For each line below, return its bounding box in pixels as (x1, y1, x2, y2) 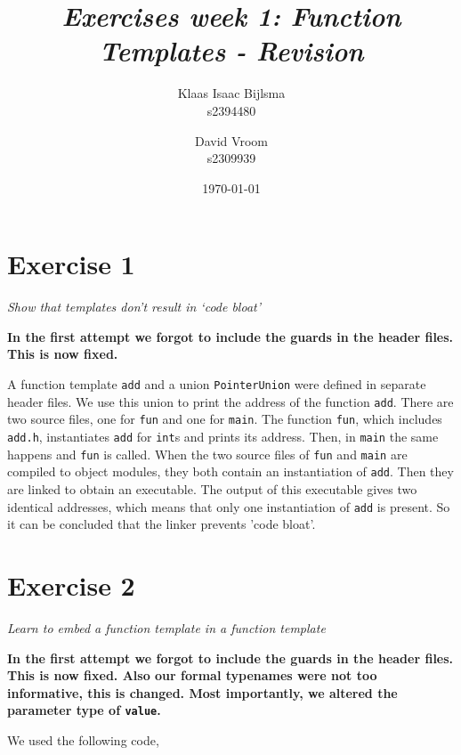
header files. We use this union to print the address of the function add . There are (7, 392, 454, 410)
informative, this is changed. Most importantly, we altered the (7, 683, 398, 702)
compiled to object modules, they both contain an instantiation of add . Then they (7, 462, 454, 481)
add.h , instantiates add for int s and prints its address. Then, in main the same (7, 426, 439, 445)
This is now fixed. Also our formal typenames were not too (7, 666, 377, 685)
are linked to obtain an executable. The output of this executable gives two (7, 479, 417, 498)
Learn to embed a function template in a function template (7, 618, 326, 637)
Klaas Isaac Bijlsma (177, 84, 286, 102)
